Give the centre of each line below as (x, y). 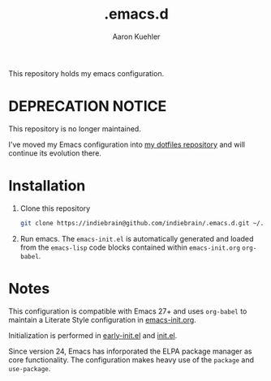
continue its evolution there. (55, 153)
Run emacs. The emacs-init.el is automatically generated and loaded (137, 238)
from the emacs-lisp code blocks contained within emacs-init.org (130, 247)
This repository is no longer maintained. (75, 128)
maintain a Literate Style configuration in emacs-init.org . (102, 319)
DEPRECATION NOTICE (88, 107)
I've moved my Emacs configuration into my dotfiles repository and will (127, 144)
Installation (47, 186)
